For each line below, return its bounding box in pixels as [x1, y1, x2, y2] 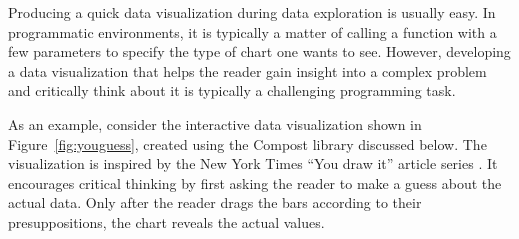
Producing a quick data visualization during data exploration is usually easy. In [8, 2, 496, 22]
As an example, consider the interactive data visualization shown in [8, 113, 422, 134]
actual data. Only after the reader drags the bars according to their [8, 192, 422, 213]
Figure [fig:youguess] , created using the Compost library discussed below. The [8, 133, 487, 154]
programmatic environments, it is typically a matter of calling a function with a [8, 21, 497, 42]
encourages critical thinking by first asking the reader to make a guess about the [8, 172, 502, 193]
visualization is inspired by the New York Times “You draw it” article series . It [8, 153, 498, 174]
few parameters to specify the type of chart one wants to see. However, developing [8, 41, 511, 62]
